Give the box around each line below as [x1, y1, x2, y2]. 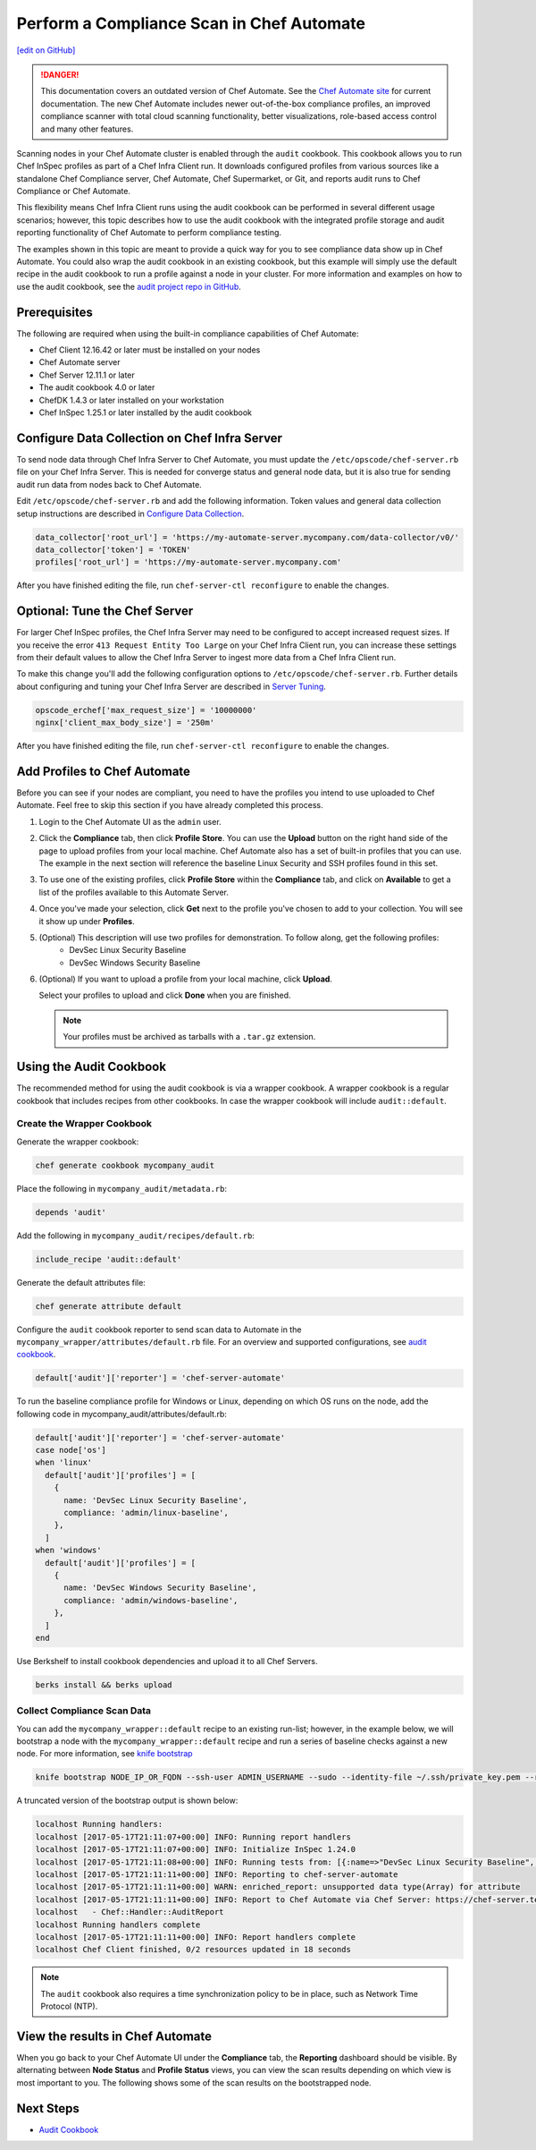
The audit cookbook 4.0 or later [38, 382, 155, 393]
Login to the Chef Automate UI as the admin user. [38, 816, 222, 827]
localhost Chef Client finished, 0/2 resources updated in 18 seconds [35, 1944, 352, 1955]
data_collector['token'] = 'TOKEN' [35, 544, 191, 555]
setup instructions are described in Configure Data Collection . [16, 508, 245, 519]
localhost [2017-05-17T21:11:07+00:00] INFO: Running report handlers [35, 1831, 352, 1842]
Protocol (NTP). [40, 2001, 98, 2012]
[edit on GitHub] [16, 45, 76, 55]
